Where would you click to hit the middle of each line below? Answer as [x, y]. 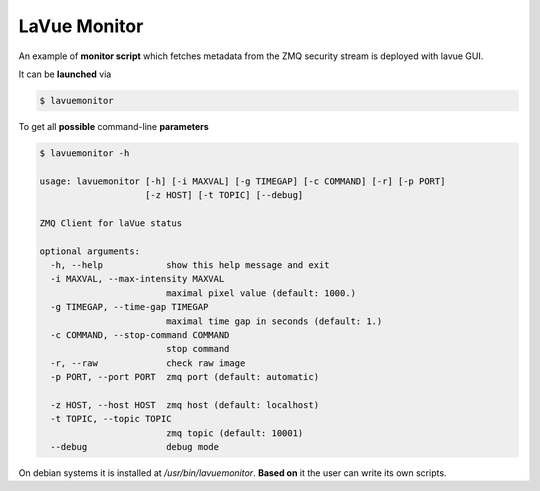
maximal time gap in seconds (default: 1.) [274, 321]
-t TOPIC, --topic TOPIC [111, 419]
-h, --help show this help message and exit [190, 265]
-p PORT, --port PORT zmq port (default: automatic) [185, 377]
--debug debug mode [135, 447]
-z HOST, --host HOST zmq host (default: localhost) [185, 404]
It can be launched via [65, 74]
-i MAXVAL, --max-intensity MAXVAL [137, 279]
